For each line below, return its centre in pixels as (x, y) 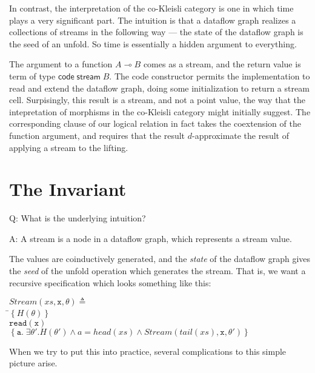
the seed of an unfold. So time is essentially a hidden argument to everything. (153, 43)
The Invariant (68, 189)
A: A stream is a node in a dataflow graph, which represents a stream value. (151, 238)
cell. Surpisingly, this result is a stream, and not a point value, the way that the (157, 100)
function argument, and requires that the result (97, 135)
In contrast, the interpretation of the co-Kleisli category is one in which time (151, 8)
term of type (32, 76)
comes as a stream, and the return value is (222, 64)
